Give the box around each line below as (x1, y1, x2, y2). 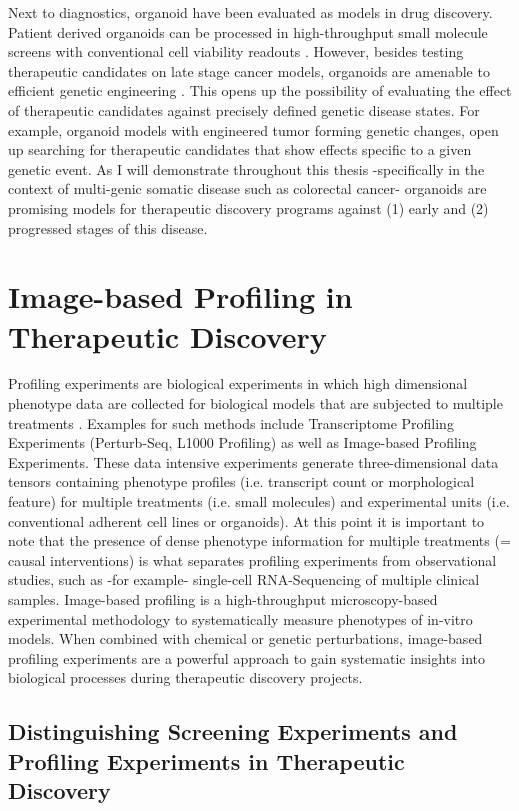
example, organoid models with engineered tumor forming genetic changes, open (8, 119, 499, 140)
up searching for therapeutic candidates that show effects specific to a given (8, 139, 472, 160)
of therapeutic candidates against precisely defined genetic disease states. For (8, 99, 480, 120)
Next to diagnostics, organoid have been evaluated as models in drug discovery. (8, 2, 493, 22)
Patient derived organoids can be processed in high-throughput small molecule (8, 21, 488, 42)
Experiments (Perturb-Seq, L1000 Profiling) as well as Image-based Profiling (8, 432, 477, 453)
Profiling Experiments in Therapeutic (8, 745, 405, 776)
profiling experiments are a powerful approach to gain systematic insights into (8, 647, 485, 668)
